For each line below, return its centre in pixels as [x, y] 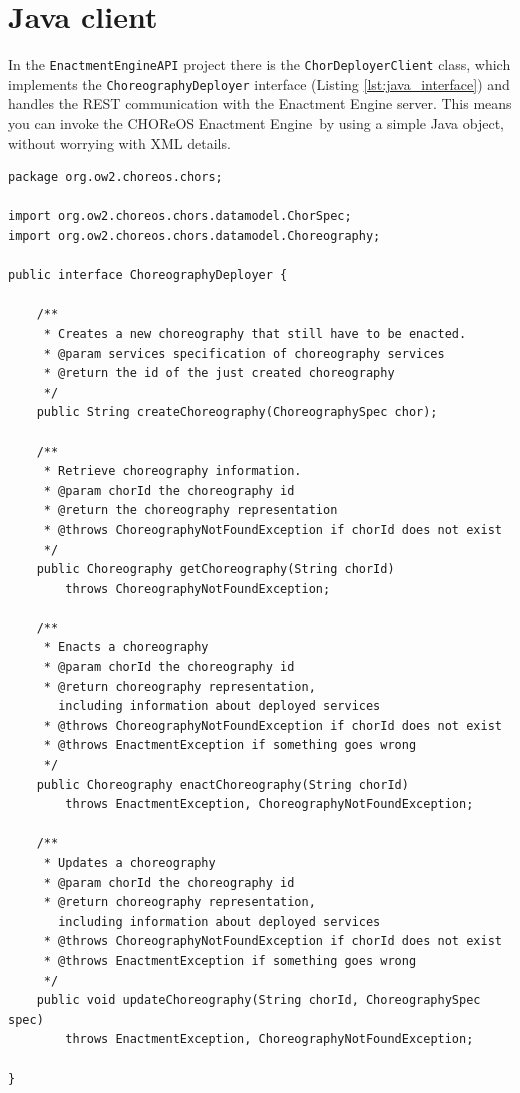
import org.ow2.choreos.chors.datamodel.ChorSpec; [180, 216]
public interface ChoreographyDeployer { [148, 275]
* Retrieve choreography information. [172, 471]
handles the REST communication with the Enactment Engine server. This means [260, 103]
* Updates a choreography [129, 863]
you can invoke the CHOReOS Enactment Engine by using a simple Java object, [256, 123]
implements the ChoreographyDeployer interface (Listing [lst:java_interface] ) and [259, 83]
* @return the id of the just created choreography [219, 373]
